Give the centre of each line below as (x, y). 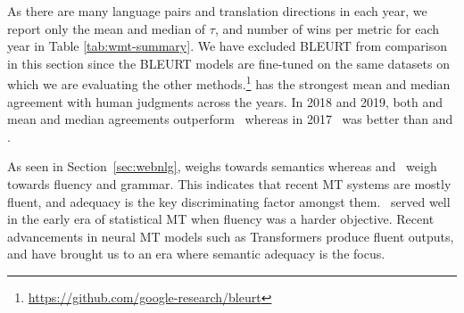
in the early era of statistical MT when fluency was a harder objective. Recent (221, 219)
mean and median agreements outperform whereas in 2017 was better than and (230, 119)
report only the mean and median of (107, 28)
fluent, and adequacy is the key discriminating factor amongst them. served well (229, 201)
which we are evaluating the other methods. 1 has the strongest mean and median (229, 83)
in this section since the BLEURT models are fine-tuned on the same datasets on (228, 63)
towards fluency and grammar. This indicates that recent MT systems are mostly (229, 184)
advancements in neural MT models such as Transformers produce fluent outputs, (231, 236)
